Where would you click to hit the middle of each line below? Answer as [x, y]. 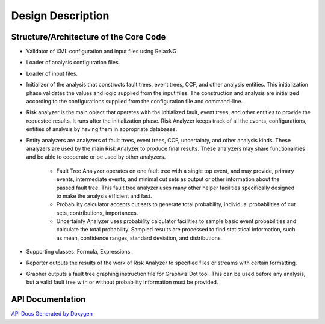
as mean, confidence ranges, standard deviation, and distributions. [139, 238]
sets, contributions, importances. [97, 213]
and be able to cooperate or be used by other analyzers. [96, 157]
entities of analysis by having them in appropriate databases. [102, 129]
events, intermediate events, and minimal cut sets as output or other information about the [168, 179]
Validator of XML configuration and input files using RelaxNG [101, 52]
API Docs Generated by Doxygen [52, 314]
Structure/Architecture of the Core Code [88, 37]
